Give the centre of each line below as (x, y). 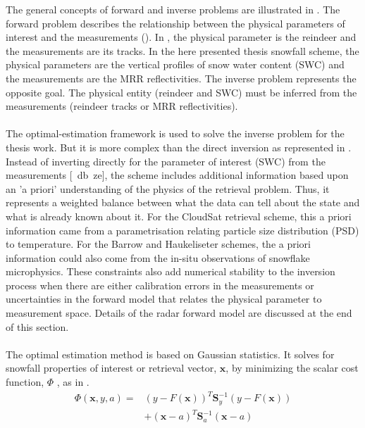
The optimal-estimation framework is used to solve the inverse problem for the (175, 133)
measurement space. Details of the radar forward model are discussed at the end (179, 313)
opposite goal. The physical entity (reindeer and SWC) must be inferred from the (181, 92)
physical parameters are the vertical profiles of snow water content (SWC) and (175, 64)
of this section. (37, 326)
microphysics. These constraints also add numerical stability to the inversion (171, 271)
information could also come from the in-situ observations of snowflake (158, 257)
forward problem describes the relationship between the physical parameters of (175, 23)
